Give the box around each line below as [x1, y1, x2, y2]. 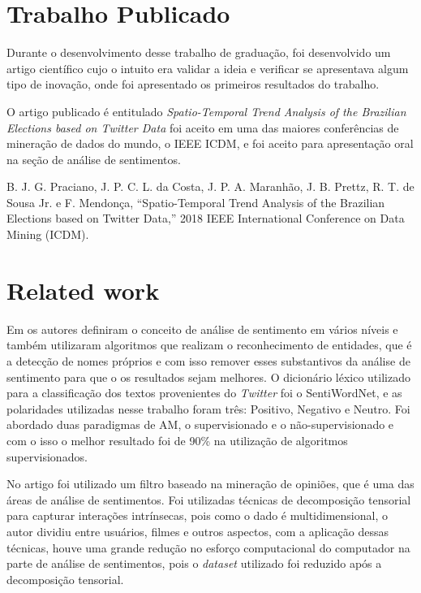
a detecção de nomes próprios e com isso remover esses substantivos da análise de [6, 352, 410, 369]
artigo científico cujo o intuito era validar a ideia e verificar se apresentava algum [6, 59, 409, 76]
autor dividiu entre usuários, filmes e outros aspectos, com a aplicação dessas [6, 522, 389, 539]
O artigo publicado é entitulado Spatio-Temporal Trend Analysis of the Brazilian [6, 102, 406, 119]
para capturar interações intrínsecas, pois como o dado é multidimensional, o [6, 507, 388, 524]
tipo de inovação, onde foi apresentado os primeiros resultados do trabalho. [6, 76, 380, 93]
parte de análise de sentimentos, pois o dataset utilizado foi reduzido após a [6, 555, 382, 572]
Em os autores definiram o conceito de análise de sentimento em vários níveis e [6, 320, 398, 337]
